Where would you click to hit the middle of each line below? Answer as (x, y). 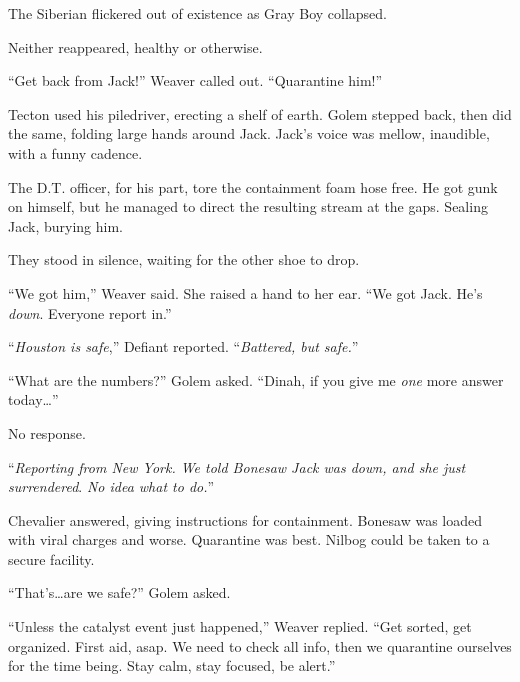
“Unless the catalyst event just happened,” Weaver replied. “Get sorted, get (240, 626)
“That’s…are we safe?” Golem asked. (119, 592)
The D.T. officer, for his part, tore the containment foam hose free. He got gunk (253, 186)
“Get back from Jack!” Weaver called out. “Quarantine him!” (195, 80)
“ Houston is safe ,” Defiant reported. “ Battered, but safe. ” (183, 346)
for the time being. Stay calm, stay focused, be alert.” (172, 665)
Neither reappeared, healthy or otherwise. (135, 46)
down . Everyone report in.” (90, 312)
